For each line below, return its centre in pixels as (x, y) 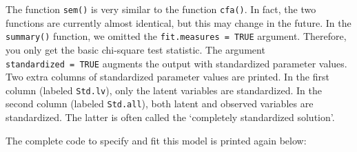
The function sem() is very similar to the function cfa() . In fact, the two (161, 9)
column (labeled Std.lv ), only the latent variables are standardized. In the (164, 90)
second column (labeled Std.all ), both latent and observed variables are (160, 104)
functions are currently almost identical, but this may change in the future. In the (178, 22)
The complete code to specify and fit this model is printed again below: (156, 140)
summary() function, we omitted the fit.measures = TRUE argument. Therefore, (176, 36)
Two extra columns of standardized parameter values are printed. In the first (167, 77)
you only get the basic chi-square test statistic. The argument (135, 49)
